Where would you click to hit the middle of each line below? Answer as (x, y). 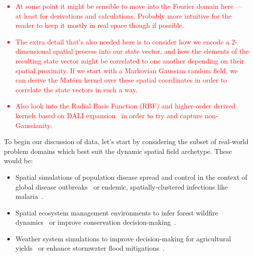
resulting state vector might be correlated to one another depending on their (130, 60)
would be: (19, 160)
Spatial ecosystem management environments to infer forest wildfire (117, 212)
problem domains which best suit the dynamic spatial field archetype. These (118, 151)
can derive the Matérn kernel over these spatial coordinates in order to (121, 80)
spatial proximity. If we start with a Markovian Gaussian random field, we (126, 70)
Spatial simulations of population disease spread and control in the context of (131, 177)
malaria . (29, 196)
